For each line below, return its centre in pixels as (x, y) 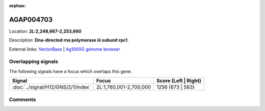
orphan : (17, 6)
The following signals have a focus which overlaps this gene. (71, 71)
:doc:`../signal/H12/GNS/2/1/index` (51, 87)
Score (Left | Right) (179, 81)
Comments (23, 99)
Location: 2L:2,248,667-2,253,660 (45, 31)
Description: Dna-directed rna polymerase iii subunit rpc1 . (69, 40)
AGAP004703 (31, 19)
